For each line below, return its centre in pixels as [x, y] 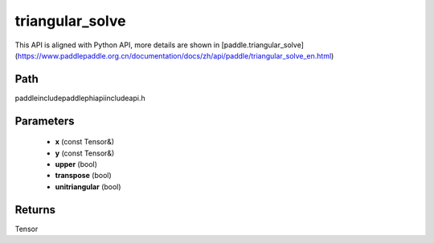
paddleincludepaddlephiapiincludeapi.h [80, 98]
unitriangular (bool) [88, 186]
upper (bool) [76, 164]
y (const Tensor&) [85, 153]
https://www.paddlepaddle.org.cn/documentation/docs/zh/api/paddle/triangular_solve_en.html [174, 55]
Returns [35, 210]
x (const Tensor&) [85, 142]
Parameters [45, 121]
